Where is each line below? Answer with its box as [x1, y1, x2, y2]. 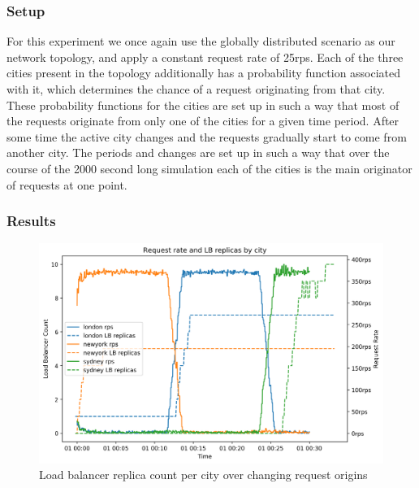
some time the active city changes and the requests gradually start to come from [6, 128, 407, 145]
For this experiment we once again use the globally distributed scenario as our [6, 33, 395, 50]
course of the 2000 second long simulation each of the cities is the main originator [6, 159, 413, 176]
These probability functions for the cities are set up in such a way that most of [6, 96, 400, 113]
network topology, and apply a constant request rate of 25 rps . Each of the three [6, 48, 404, 65]
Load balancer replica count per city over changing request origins [39, 466, 368, 483]
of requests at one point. [6, 176, 127, 193]
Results [6, 211, 56, 231]
